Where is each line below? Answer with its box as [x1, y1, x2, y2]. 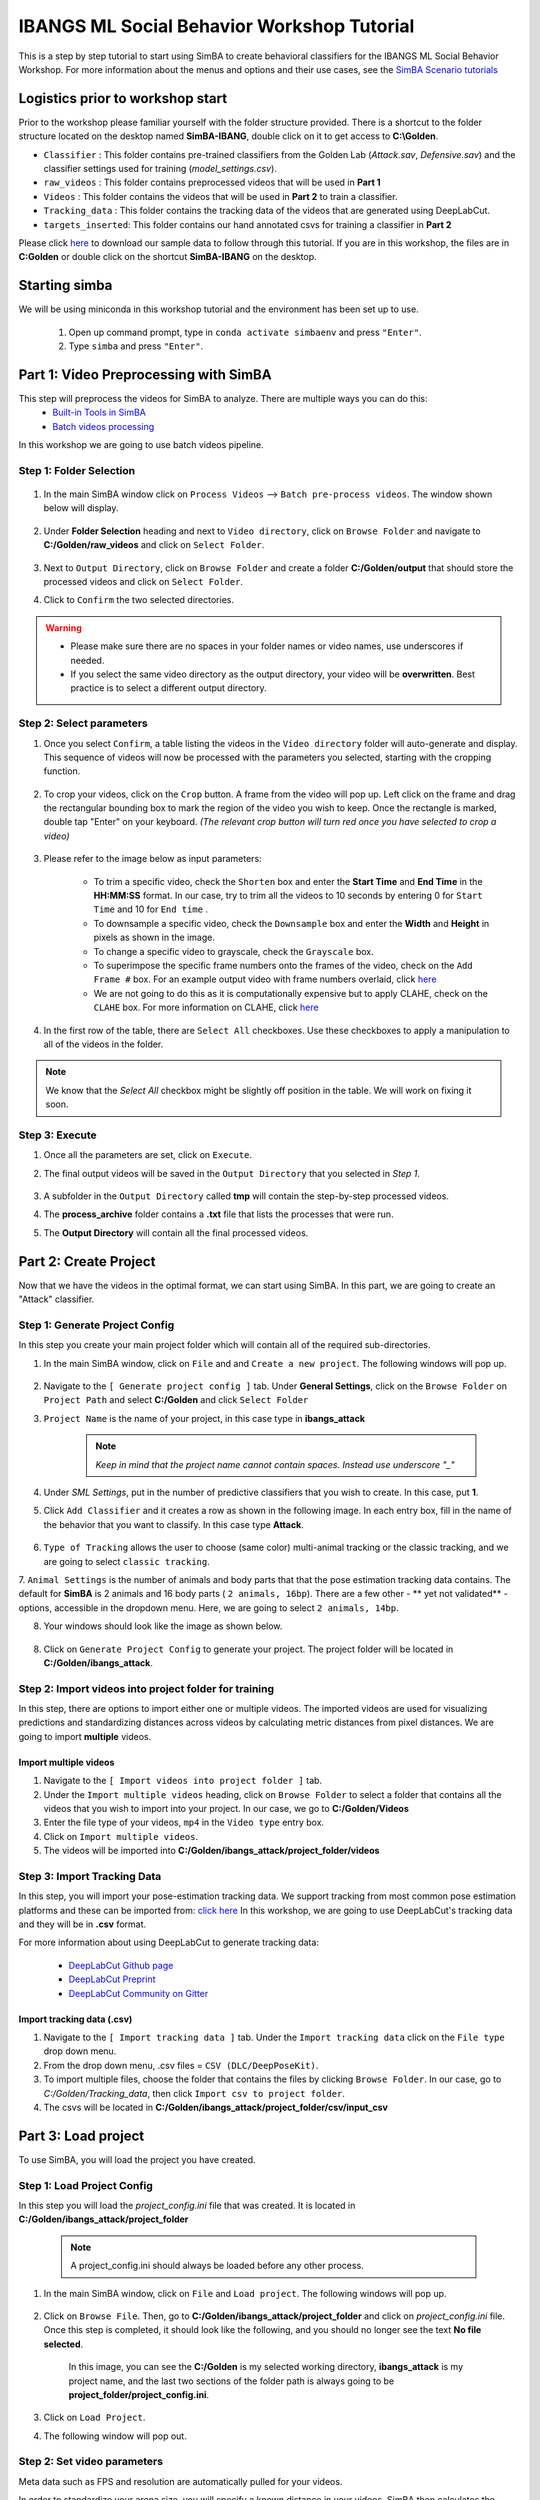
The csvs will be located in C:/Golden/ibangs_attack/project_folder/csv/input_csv [43, 2101, 389, 2113]
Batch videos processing [52, 420, 155, 432]
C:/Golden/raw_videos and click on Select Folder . [43, 539, 265, 551]
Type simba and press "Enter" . [68, 340, 204, 352]
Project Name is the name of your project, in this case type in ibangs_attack [43, 1412, 365, 1424]
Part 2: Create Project [18, 1253, 156, 1270]
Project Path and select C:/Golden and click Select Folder [43, 1394, 309, 1406]
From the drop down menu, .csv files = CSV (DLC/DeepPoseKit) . [43, 2059, 319, 2071]
